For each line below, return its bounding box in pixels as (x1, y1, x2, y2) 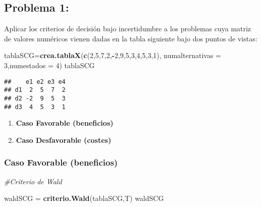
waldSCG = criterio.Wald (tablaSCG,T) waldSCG (4, 193, 164, 203)
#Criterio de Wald (4, 176, 62, 186)
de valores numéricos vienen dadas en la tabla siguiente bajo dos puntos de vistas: (4, 33, 257, 43)
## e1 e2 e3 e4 (4, 78, 66, 85)
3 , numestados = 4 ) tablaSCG (4, 60, 95, 70)
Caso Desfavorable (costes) (16, 134, 112, 145)
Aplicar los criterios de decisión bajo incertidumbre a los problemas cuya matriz (4, 23, 251, 34)
